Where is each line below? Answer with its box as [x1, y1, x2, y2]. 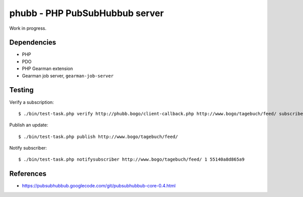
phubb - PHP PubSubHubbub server [9, 8, 164, 19]
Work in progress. [9, 25, 46, 31]
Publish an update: [9, 122, 48, 128]
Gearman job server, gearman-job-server [22, 73, 114, 79]
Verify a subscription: [9, 99, 54, 105]
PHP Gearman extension [22, 65, 73, 72]
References [9, 169, 46, 178]
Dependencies [9, 38, 57, 47]
